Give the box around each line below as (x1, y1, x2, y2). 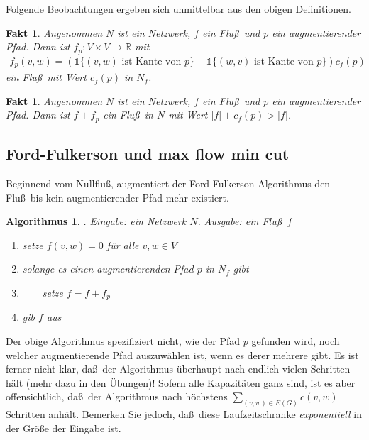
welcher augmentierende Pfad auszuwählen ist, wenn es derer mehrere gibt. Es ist (6, 347, 359, 362)
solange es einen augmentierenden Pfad (22, 261, 194, 276)
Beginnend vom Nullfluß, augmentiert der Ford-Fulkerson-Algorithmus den (6, 175, 331, 190)
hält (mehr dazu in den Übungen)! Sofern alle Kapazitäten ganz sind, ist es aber (6, 375, 356, 390)
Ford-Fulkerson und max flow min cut (6, 143, 290, 165)
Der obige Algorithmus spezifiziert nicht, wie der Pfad (6, 333, 241, 348)
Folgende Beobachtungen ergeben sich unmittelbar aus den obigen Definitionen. (6, 1, 351, 16)
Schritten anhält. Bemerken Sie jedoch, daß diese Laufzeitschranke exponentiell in (6, 407, 362, 422)
